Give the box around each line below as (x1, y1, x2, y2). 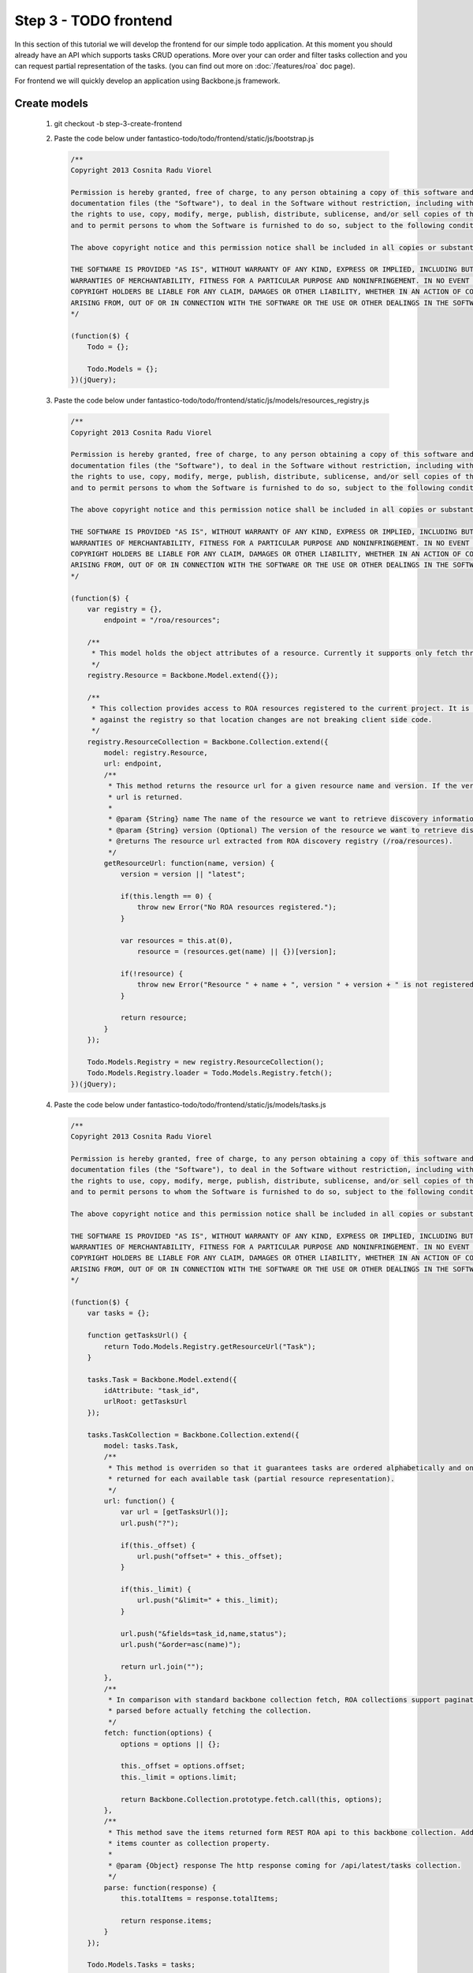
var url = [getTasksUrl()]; (120, 1507, 229, 1517)
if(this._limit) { (120, 1585, 192, 1594)
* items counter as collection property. (107, 1839, 271, 1848)
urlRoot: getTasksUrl (103, 1397, 188, 1406)
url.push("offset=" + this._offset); (136, 1552, 283, 1560)
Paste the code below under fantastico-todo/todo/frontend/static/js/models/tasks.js (54, 1099, 326, 1109)
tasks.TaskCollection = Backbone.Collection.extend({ (87, 1430, 300, 1440)
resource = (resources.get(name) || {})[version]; (136, 947, 337, 957)
